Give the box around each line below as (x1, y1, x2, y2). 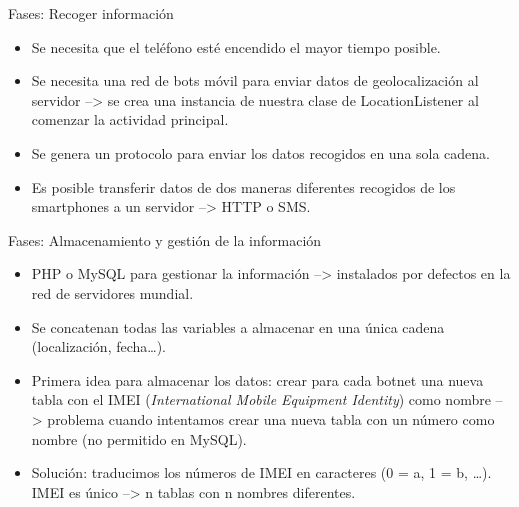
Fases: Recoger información (8, 3, 174, 23)
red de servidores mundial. (31, 282, 194, 303)
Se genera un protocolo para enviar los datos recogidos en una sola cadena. (31, 142, 491, 163)
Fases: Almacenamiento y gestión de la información (8, 229, 322, 250)
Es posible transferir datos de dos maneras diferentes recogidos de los (31, 176, 456, 197)
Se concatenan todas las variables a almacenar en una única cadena (31, 316, 445, 337)
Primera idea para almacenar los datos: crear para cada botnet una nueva (31, 369, 484, 390)
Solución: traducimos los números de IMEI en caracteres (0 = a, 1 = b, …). (31, 462, 492, 483)
